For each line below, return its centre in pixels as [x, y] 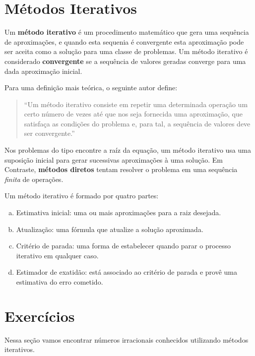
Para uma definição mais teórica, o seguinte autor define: [91, 88]
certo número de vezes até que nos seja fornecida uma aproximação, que [133, 114]
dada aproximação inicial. [43, 71]
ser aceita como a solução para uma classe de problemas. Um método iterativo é [126, 51]
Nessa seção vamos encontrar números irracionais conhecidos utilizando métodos [127, 339]
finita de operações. [34, 179]
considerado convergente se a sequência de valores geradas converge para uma [125, 61]
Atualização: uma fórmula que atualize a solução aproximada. [110, 229]
